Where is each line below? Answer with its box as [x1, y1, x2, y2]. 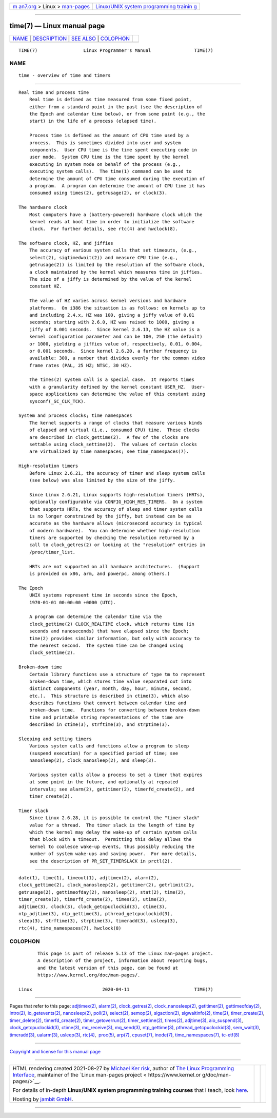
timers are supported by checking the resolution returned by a [29, 535, 194, 541]
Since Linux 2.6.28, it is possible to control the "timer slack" [29, 815, 200, 821]
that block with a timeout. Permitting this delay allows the [29, 837, 192, 842]
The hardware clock [18, 204, 68, 210]
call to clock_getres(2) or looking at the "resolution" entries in [29, 542, 205, 548]
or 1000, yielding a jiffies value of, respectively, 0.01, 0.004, [29, 341, 203, 346]
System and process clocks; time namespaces [18, 413, 133, 418]
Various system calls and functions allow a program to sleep [29, 743, 189, 749]
